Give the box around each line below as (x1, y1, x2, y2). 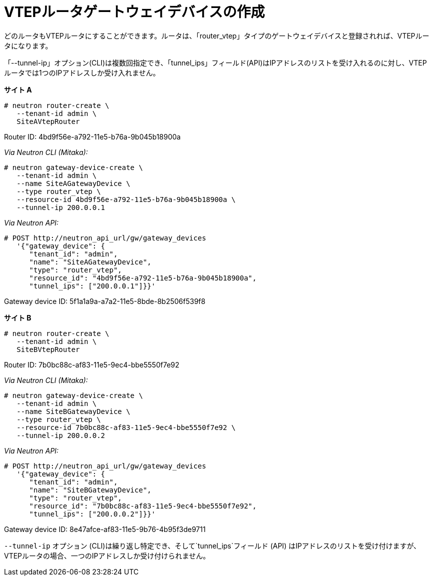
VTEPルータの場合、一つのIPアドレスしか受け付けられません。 (4, 551, 210, 560)
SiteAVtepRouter (16, 117, 80, 125)
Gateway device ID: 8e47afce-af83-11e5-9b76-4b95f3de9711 (4, 524, 206, 533)
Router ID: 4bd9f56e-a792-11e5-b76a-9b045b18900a (4, 132, 181, 141)
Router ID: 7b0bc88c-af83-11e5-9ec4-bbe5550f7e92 (4, 360, 180, 369)
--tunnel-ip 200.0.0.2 (16, 431, 105, 439)
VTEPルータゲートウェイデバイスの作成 (4, 3, 265, 20)
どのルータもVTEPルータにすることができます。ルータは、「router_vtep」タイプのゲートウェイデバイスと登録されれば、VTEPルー (4, 31, 430, 40)
